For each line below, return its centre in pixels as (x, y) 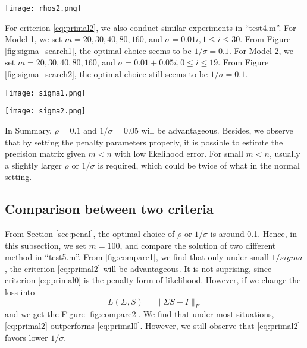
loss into (20, 292)
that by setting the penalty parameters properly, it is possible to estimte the (144, 142)
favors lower (26, 337)
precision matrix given (45, 154)
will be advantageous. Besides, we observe (217, 130)
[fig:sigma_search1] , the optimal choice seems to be (98, 50)
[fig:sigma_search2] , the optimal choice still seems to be (106, 74)
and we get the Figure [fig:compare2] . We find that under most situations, (140, 314)
